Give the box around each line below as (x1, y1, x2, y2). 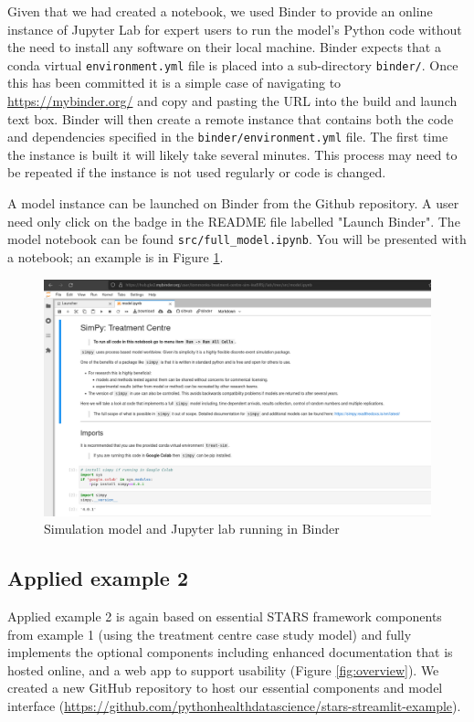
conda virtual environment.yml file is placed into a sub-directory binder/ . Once (7, 55, 458, 74)
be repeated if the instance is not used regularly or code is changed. (7, 163, 386, 182)
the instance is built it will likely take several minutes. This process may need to (7, 144, 458, 164)
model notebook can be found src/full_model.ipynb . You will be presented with (7, 229, 467, 249)
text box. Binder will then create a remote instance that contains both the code (7, 109, 454, 128)
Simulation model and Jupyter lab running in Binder (44, 519, 340, 538)
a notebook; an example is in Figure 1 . (7, 247, 224, 266)
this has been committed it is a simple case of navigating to (7, 73, 342, 92)
